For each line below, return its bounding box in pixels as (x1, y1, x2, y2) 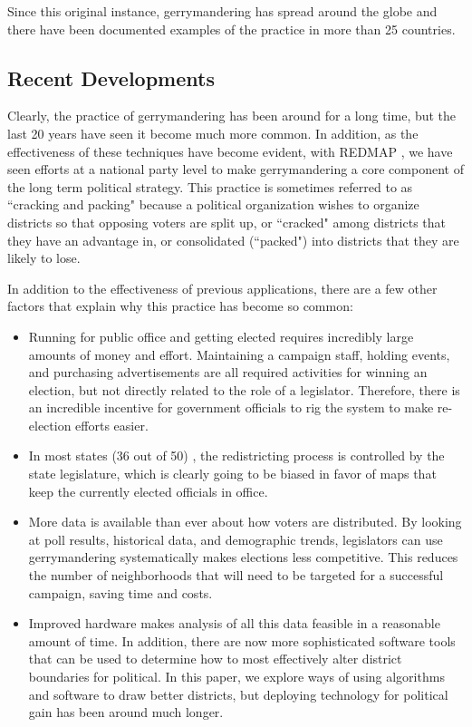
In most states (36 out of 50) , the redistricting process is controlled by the (28, 446, 445, 465)
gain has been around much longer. (28, 703, 224, 722)
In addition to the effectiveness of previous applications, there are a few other (7, 278, 438, 297)
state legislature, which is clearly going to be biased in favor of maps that (28, 464, 437, 483)
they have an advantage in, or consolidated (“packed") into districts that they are (7, 230, 459, 249)
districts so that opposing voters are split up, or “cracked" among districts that (7, 212, 447, 231)
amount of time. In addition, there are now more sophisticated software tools (28, 631, 456, 650)
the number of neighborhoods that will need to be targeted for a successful (28, 566, 444, 585)
